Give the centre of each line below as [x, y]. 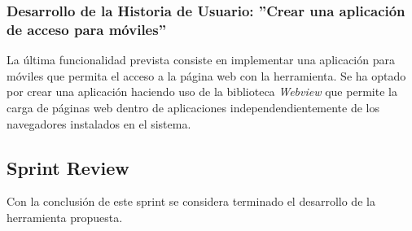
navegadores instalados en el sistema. [99, 123]
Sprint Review [68, 167]
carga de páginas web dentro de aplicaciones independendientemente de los [193, 107]
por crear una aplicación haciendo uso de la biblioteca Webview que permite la [202, 92]
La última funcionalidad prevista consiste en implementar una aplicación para [201, 60]
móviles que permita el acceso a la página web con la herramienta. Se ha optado [206, 75]
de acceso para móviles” [87, 29]
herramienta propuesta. [65, 217]
